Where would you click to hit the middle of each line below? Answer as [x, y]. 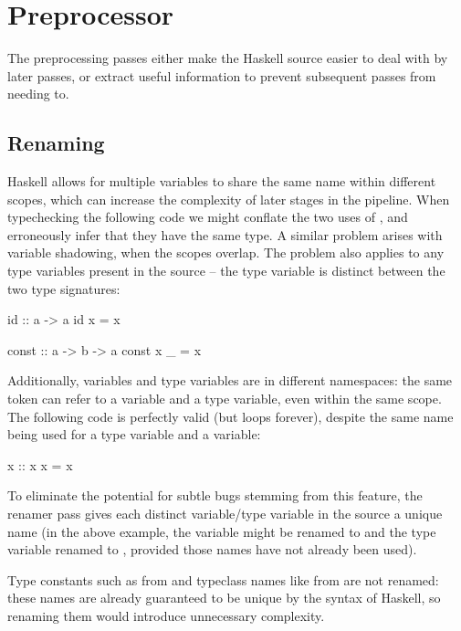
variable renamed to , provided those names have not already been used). [212, 549]
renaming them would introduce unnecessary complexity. [166, 615]
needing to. [38, 94]
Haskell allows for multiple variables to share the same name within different [222, 181]
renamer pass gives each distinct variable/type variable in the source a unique [225, 514]
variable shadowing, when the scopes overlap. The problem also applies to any [226, 252]
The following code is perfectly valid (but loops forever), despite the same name [230, 416]
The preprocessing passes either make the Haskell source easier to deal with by [228, 58]
